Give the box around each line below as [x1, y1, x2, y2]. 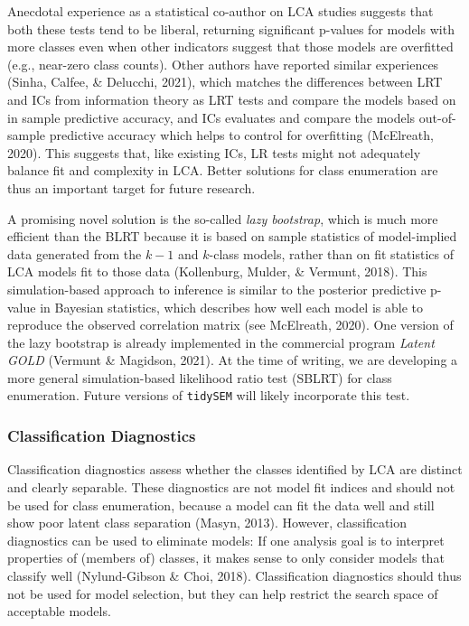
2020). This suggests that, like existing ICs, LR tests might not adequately [7, 143, 421, 162]
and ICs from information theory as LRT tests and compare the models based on [7, 89, 456, 108]
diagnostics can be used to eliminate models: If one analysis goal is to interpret [7, 530, 445, 549]
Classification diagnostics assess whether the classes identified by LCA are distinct [7, 460, 463, 479]
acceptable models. [7, 602, 111, 621]
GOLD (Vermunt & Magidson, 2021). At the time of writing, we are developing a [7, 350, 458, 369]
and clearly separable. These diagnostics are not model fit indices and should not [7, 477, 455, 496]
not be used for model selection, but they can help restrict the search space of [7, 584, 438, 603]
